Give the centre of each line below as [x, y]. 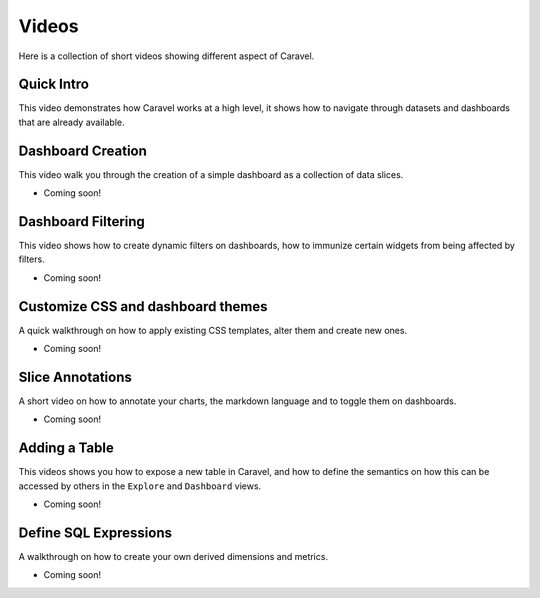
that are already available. [71, 122]
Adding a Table [66, 448]
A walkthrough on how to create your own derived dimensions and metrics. [173, 557]
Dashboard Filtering [81, 221]
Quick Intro [54, 84]
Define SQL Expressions [95, 532]
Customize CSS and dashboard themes [143, 306]
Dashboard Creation [82, 150]
